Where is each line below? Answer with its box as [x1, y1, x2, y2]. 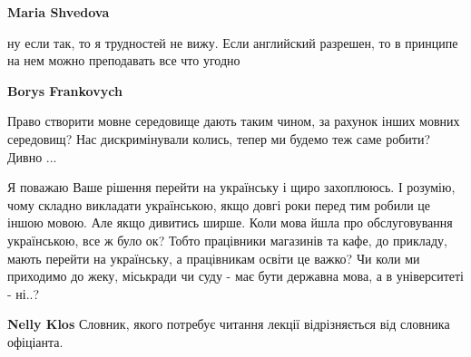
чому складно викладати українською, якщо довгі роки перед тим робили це [7, 195, 431, 214]
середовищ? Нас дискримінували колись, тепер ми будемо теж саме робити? [7, 129, 431, 148]
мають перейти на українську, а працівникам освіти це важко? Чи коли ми [7, 248, 420, 267]
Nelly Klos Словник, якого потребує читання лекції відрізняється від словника [7, 314, 450, 333]
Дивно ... [7, 147, 57, 166]
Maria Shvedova [7, 3, 110, 21]
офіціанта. [7, 332, 64, 351]
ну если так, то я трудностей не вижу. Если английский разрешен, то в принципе [7, 33, 458, 52]
